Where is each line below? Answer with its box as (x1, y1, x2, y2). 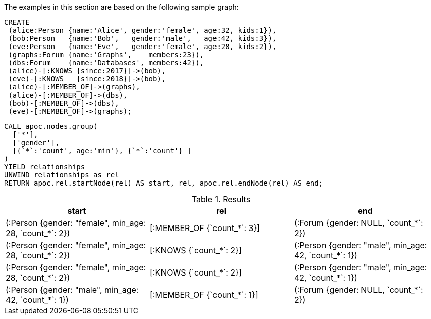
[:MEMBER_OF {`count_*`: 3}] (149, 223, 260, 233)
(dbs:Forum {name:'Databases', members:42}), (8, 59, 204, 67)
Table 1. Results (191, 194, 251, 204)
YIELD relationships (4, 163, 85, 171)
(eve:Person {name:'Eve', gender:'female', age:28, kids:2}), (8, 42, 277, 51)
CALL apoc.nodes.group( (4, 122, 98, 130)
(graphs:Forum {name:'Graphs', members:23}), (8, 51, 204, 59)
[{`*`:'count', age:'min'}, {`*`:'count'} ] (12, 147, 191, 155)
